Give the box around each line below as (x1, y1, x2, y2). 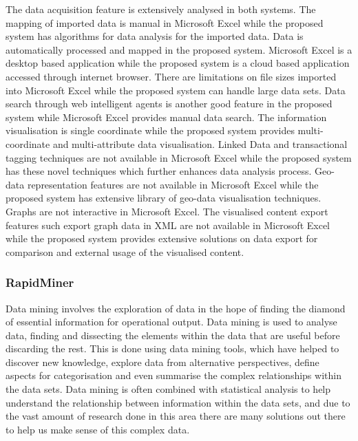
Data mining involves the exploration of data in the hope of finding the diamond (6, 301, 346, 315)
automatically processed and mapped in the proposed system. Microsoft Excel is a (6, 42, 352, 56)
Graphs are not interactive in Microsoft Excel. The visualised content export (6, 204, 328, 218)
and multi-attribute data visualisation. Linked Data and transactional (52, 136, 348, 151)
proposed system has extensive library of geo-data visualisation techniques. (6, 191, 322, 205)
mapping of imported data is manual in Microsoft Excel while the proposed (6, 15, 324, 30)
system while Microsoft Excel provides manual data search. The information (6, 109, 327, 124)
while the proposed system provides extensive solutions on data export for (6, 231, 318, 246)
